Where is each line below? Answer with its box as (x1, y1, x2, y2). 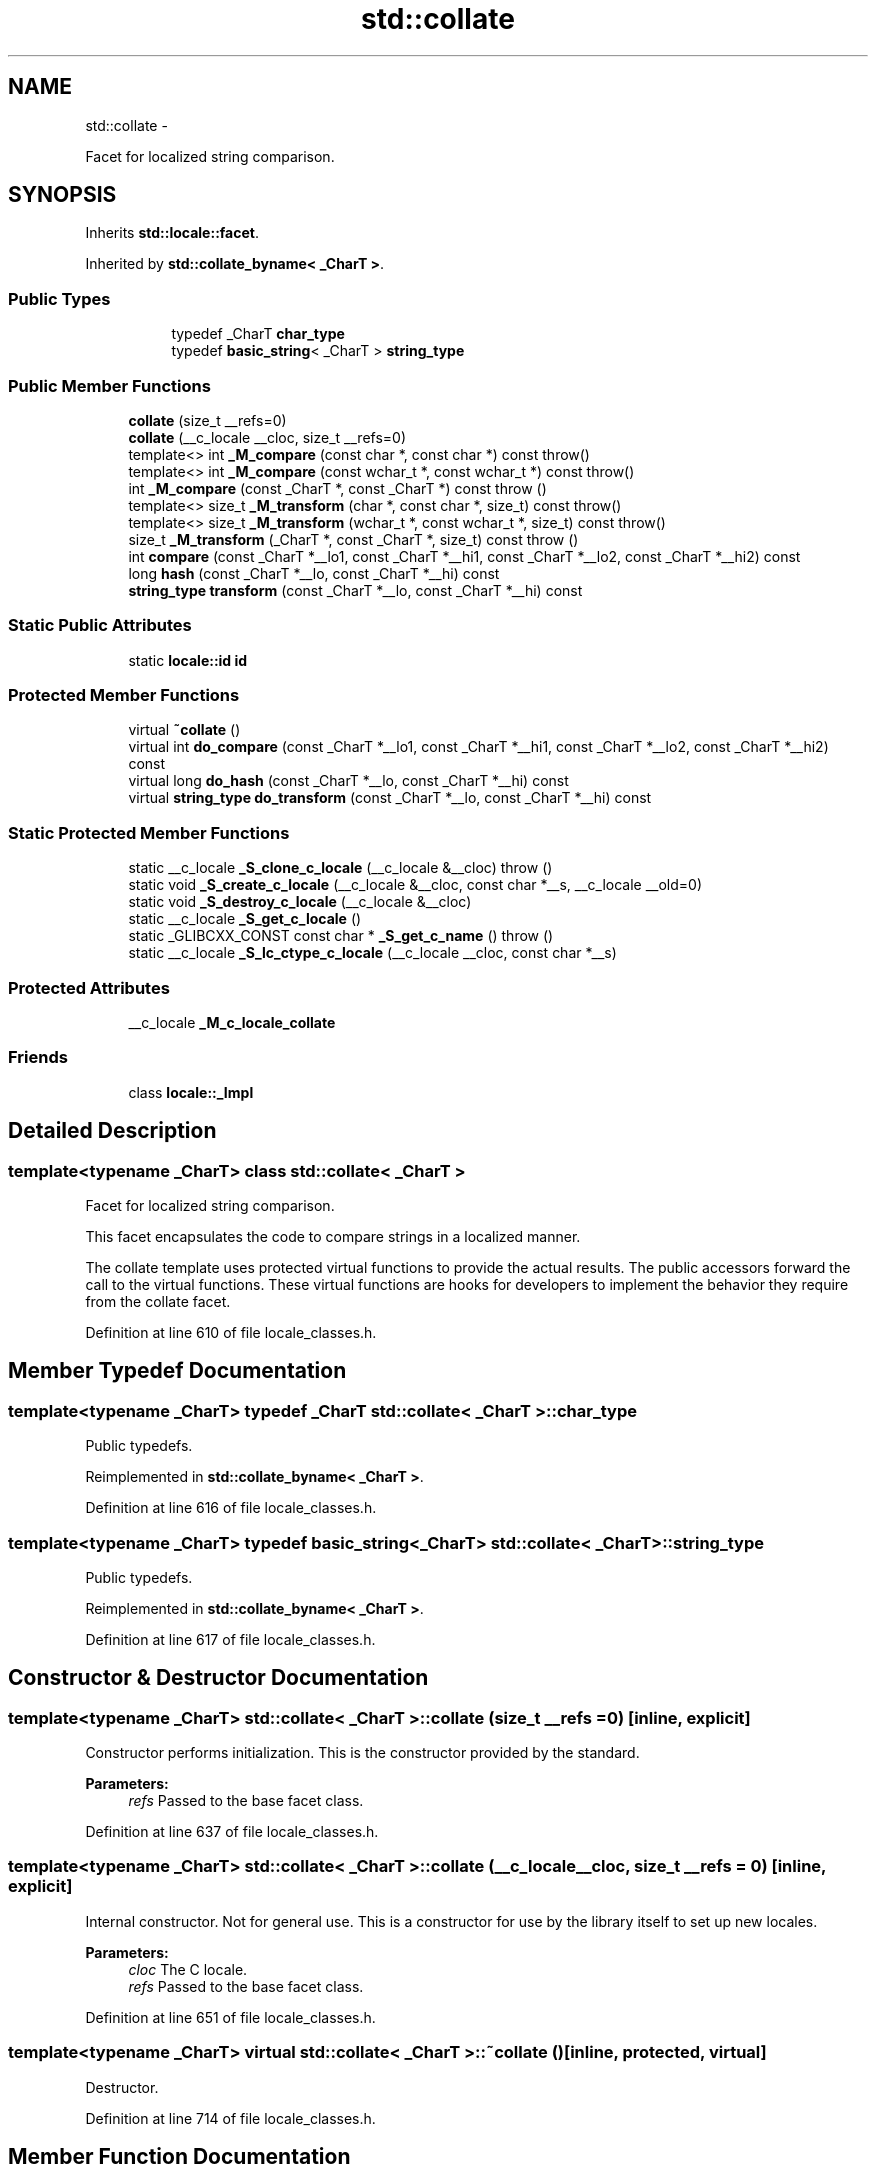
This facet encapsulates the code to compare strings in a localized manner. (85, 1227, 581, 1245)
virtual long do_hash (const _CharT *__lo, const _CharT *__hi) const (128, 772, 569, 790)
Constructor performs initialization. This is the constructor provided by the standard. (85, 1744, 640, 1762)
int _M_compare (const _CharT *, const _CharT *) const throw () (128, 479, 547, 497)
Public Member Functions (8, 375, 211, 396)
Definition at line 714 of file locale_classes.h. (85, 2109, 376, 2127)
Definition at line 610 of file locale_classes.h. (85, 1323, 377, 1341)
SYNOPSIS (8, 182, 117, 208)
